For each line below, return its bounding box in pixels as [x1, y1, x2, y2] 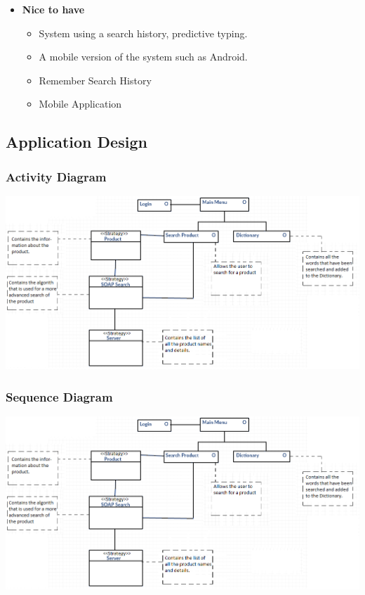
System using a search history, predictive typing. [39, 25, 248, 40]
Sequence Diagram [6, 388, 113, 405]
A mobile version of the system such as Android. [39, 49, 248, 64]
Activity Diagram [6, 167, 107, 185]
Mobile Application [39, 96, 122, 111]
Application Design [6, 131, 147, 153]
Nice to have [22, 2, 85, 16]
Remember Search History [39, 72, 152, 87]
